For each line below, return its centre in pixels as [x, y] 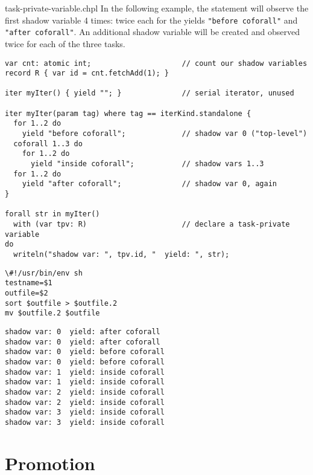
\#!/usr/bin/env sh [44, 273]
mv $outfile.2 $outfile [52, 313]
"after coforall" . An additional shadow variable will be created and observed [152, 32]
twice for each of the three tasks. [65, 43]
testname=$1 [29, 283]
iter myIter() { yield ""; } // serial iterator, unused [150, 93]
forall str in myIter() [52, 214]
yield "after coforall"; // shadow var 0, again [150, 184]
